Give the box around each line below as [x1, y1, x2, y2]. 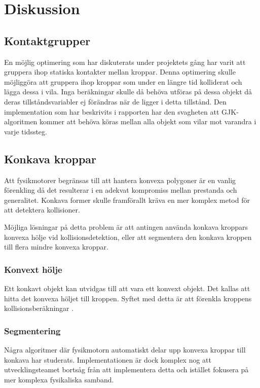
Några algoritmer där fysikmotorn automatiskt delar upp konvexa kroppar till [4, 344, 246, 355]
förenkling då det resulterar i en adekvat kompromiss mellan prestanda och [4, 185, 237, 195]
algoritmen [4, 116, 38, 127]
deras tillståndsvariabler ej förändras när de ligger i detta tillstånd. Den [4, 96, 227, 107]
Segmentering [4, 324, 61, 337]
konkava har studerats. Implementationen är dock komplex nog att [4, 354, 211, 365]
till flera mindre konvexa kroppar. [4, 241, 108, 252]
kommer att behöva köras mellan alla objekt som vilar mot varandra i [40, 116, 256, 127]
